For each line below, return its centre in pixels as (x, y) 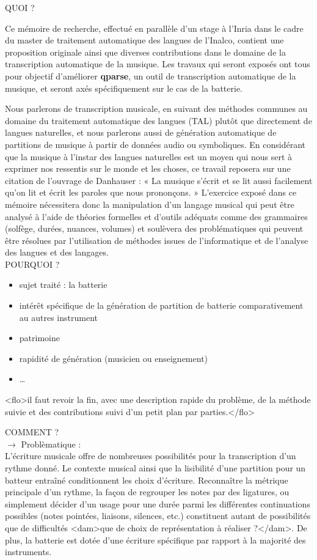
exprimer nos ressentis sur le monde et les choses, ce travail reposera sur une (148, 168)
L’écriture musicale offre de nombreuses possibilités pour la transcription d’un (151, 456)
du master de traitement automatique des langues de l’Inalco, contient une (144, 40)
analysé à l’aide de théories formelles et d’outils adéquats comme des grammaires (156, 216)
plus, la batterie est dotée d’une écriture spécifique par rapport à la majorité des (155, 540)
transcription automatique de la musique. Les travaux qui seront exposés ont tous (158, 64)
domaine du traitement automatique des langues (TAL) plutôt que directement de (158, 120)
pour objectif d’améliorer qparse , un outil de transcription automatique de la (151, 76)
